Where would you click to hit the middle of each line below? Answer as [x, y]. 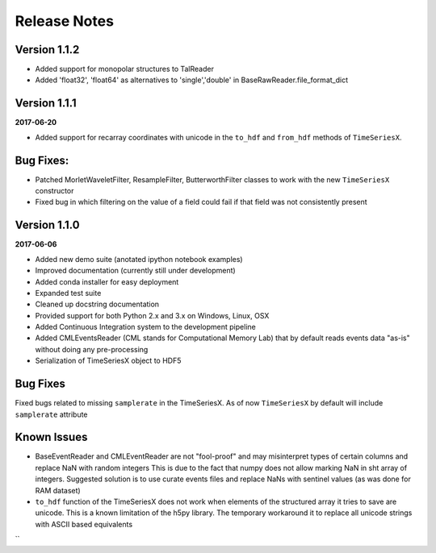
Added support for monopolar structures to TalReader [124, 69]
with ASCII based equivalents [84, 524]
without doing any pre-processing [92, 349]
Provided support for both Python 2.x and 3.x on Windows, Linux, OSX [152, 315]
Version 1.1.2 [47, 50]
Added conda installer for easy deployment [107, 281]
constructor [55, 191]
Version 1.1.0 [47, 225]
